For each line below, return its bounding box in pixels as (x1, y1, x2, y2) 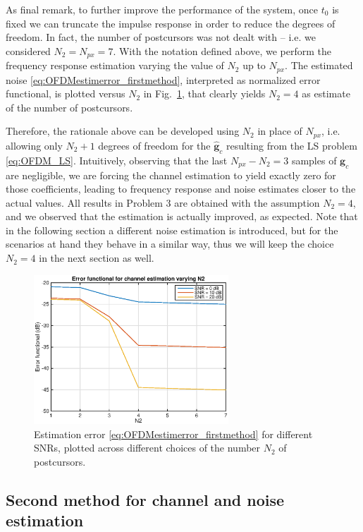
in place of (257, 123, 302, 138)
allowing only (6, 138, 63, 152)
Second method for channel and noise (6, 488, 285, 510)
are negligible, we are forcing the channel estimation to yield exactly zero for (6, 167, 336, 182)
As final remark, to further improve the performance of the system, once (6, 2, 319, 16)
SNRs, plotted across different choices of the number (34, 440, 261, 455)
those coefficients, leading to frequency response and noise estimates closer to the (6, 181, 356, 196)
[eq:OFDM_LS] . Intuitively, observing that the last (6, 152, 228, 167)
